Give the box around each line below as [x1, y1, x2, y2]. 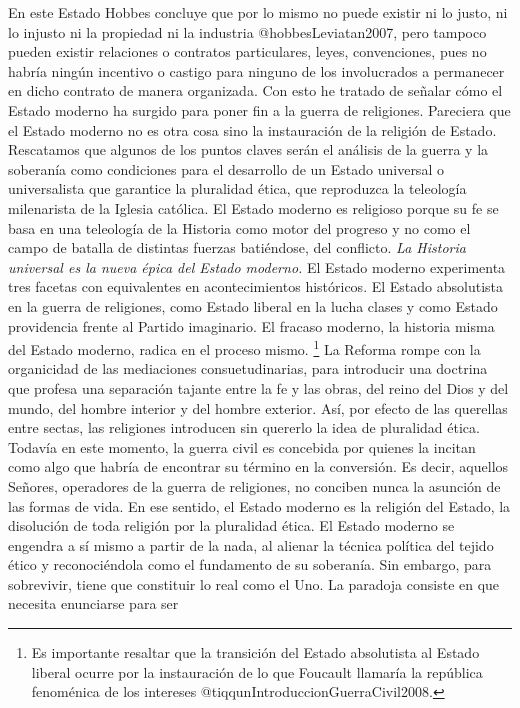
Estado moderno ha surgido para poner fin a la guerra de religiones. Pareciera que [8, 99, 511, 120]
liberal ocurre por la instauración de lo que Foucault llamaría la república [31, 661, 483, 682]
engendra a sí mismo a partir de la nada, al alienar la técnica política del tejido [8, 534, 494, 555]
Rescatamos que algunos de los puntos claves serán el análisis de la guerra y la [8, 139, 489, 160]
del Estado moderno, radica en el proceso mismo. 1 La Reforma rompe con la [8, 336, 481, 359]
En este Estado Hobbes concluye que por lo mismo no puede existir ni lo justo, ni [8, 2, 508, 22]
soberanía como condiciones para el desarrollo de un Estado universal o [8, 158, 444, 179]
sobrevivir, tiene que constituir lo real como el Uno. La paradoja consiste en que [8, 573, 500, 594]
